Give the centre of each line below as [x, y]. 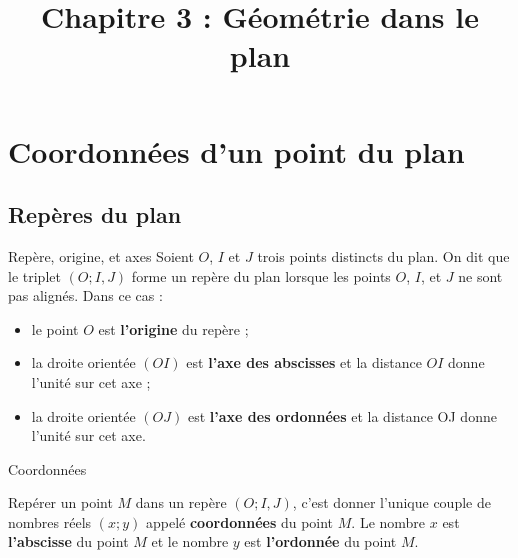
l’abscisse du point [68, 541]
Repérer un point [60, 502]
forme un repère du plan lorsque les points [261, 275]
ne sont [480, 275]
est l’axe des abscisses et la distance [304, 362]
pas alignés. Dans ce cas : [85, 295]
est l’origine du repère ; [173, 328]
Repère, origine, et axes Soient [101, 255]
